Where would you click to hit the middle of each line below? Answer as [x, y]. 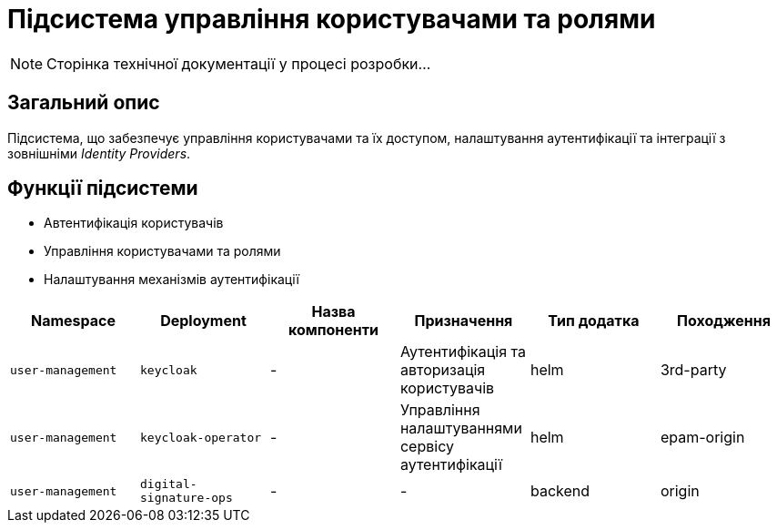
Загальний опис [84, 103]
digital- [168, 484]
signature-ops [186, 498]
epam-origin [702, 438]
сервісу [427, 447]
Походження [723, 321]
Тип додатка [594, 321]
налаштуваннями [461, 428]
